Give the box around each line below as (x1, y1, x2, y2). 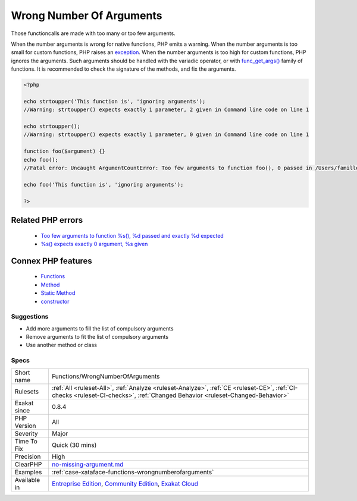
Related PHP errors (11, 215, 83, 225)
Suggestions (11, 313, 49, 321)
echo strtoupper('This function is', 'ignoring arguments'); (23, 98, 206, 105)
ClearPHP (14, 460, 42, 468)
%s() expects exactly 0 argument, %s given (40, 240, 148, 247)
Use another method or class (26, 342, 98, 349)
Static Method (40, 289, 76, 297)
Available (14, 475, 40, 484)
